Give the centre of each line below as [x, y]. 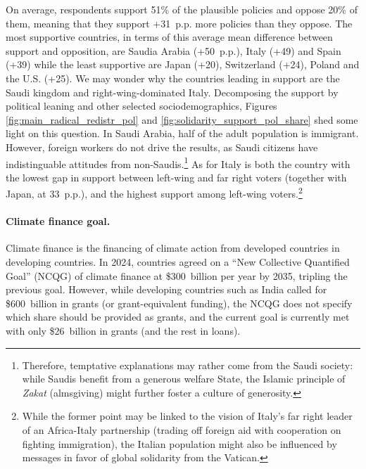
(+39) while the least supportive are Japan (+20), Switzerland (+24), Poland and [183, 64]
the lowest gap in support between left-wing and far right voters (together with [176, 177]
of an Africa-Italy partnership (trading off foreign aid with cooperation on [182, 429]
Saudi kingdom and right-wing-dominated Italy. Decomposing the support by [172, 92]
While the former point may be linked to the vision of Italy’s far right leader [187, 416]
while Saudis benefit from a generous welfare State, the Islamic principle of [184, 379]
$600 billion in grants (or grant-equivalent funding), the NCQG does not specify [179, 303]
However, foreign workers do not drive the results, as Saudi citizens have [162, 147]
